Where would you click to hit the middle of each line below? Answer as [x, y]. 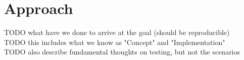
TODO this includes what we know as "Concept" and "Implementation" [115, 42]
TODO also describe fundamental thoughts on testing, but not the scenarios [122, 52]
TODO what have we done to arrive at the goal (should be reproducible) [117, 32]
